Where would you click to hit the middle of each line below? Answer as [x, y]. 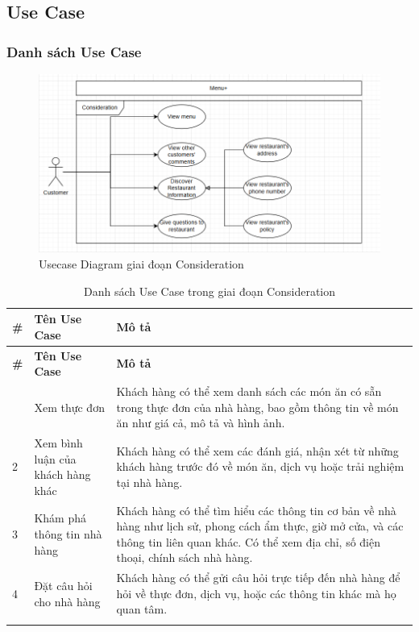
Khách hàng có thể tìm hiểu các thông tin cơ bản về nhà [256, 510]
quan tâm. [142, 609]
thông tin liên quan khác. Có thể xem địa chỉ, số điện [248, 541]
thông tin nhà [68, 534]
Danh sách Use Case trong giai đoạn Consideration [209, 291]
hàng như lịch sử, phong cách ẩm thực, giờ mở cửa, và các [260, 526]
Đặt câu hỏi [63, 586]
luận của [55, 458]
